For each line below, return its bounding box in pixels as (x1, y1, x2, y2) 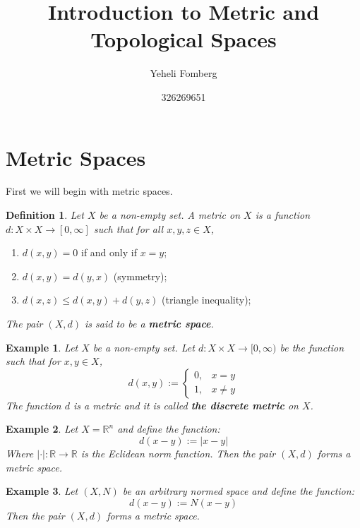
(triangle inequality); (162, 292, 251, 307)
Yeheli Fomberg (150, 66, 217, 80)
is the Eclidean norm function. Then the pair (80, 445, 276, 460)
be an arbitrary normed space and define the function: (122, 484, 354, 498)
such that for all (93, 221, 164, 236)
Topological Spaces (90, 25, 277, 54)
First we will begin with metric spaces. (6, 184, 173, 198)
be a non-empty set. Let (92, 340, 195, 354)
